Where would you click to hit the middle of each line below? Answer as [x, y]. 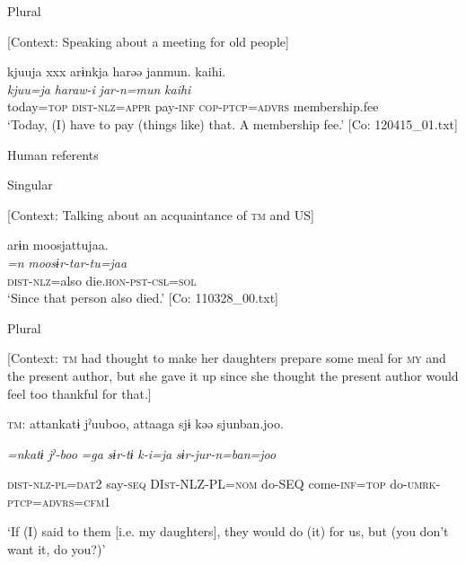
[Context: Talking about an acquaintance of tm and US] [161, 214]
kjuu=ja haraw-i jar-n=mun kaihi [99, 88]
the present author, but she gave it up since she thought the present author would [233, 375]
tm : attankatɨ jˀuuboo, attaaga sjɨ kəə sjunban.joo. [145, 424]
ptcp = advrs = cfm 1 [59, 501]
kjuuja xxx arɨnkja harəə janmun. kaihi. [117, 71]
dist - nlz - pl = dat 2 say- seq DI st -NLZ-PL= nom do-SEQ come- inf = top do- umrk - [224, 484]
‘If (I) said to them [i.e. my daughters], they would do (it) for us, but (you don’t [228, 531]
